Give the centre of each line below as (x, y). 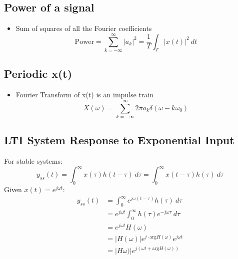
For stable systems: (33, 161)
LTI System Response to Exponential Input (119, 140)
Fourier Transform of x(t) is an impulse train (85, 95)
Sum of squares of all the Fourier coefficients (84, 28)
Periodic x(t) (38, 74)
